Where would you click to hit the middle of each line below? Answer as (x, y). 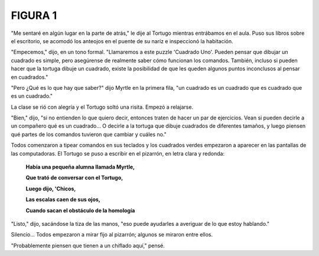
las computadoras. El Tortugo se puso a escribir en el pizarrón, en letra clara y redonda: (118, 153)
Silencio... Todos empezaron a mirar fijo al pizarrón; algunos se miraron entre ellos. (112, 235)
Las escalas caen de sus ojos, (63, 200)
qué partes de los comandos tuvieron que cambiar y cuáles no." (89, 134)
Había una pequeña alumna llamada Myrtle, (80, 167)
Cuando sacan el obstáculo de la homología (80, 210)
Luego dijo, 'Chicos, (51, 189)
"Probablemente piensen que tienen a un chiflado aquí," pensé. (88, 245)
